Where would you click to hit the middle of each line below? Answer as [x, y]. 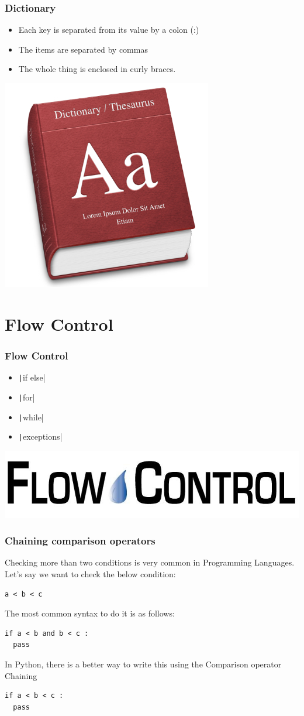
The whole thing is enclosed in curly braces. [97, 69]
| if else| [32, 377]
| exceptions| [40, 436]
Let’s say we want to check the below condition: [90, 573]
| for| [27, 397]
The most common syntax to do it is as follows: [90, 613]
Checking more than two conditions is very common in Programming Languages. [150, 562]
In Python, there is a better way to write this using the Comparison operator [143, 664]
